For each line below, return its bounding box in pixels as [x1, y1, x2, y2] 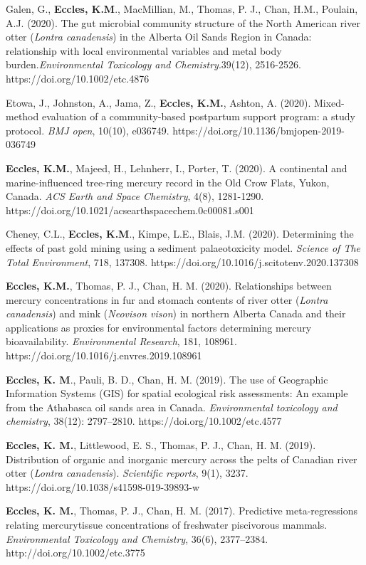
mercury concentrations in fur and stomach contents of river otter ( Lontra [6, 292, 328, 307]
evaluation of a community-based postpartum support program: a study [41, 109, 355, 124]
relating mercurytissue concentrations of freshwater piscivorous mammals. [6, 517, 328, 532]
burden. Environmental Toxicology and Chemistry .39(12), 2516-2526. [6, 57, 301, 72]
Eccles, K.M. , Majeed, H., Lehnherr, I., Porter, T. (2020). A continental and [6, 160, 347, 175]
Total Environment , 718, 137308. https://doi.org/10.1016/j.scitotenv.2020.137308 [6, 254, 359, 269]
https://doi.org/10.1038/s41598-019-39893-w [6, 479, 200, 494]
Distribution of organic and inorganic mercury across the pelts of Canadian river [6, 451, 357, 466]
